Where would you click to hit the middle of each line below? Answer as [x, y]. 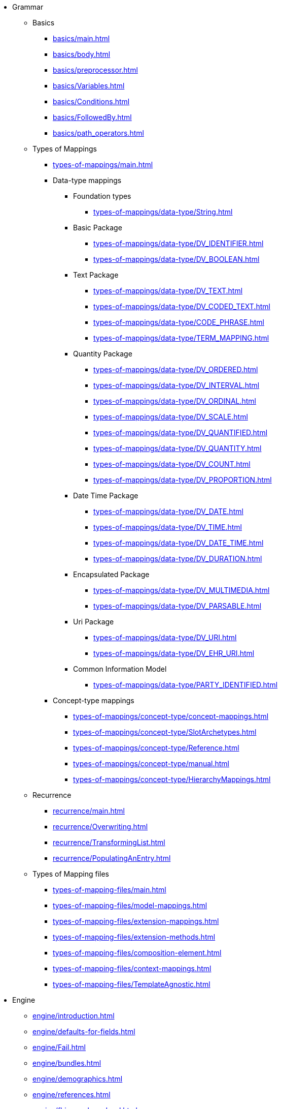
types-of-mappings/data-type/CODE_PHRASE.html [179, 322]
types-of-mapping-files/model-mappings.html [130, 905]
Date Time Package [106, 496]
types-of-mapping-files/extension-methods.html [134, 937]
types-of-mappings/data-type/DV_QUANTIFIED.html [181, 432]
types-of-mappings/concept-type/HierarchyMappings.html [172, 779]
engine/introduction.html [74, 1016]
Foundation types [102, 196]
